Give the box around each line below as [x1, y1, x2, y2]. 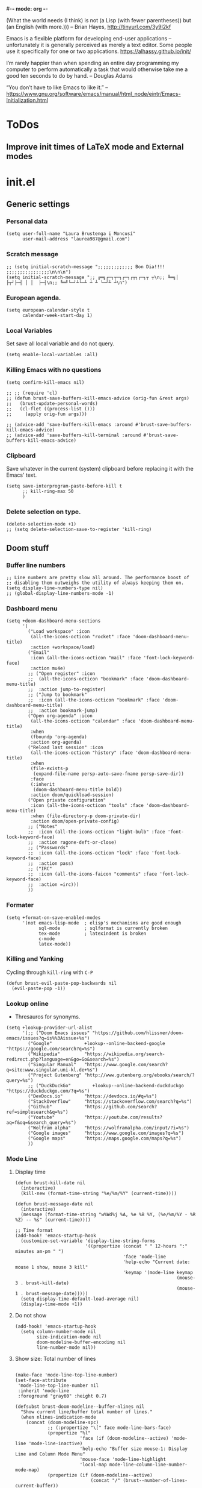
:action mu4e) [30, 665, 66, 671]
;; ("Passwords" [28, 845, 69, 851]
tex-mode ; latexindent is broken [38, 931, 147, 937]
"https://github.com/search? [84, 1104, 158, 1110]
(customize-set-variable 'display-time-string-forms [20, 1238, 156, 1244]
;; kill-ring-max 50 [22, 488, 74, 494]
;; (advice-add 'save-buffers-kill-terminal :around [6, 432, 141, 438]
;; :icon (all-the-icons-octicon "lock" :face [28, 850, 149, 856]
